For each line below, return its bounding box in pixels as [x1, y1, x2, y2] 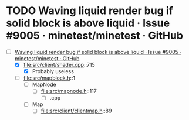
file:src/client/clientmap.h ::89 [41, 107, 112, 115]
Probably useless [32, 68, 75, 75]
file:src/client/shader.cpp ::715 [23, 61, 95, 68]
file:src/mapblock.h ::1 [23, 74, 76, 81]
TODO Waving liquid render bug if [6, 4, 173, 18]
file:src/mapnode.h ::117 [41, 88, 97, 95]
